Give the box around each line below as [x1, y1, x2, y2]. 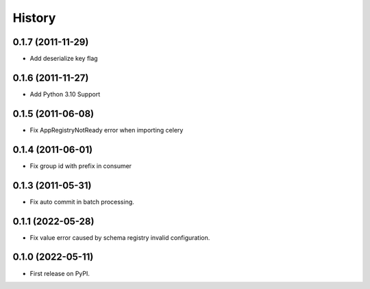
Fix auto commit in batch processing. [29, 197, 135, 206]
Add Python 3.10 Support [29, 90, 101, 98]
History [12, 10, 56, 25]
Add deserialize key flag [29, 55, 99, 63]
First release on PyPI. [29, 269, 90, 277]
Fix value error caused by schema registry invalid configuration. [29, 233, 210, 242]
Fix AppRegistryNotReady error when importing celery [29, 126, 184, 134]
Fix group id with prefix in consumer [29, 161, 132, 170]
